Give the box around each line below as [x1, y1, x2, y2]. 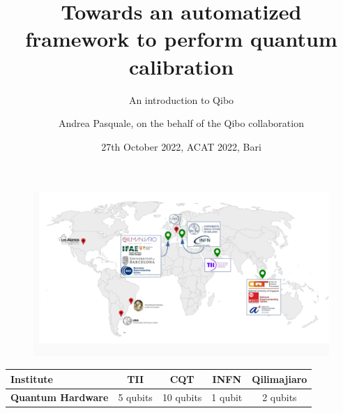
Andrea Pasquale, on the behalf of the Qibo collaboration [59, 116, 304, 130]
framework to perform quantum [25, 24, 337, 53]
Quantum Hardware [10, 389, 109, 404]
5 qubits [118, 389, 153, 404]
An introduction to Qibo [128, 92, 234, 107]
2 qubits [262, 389, 297, 404]
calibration [128, 52, 234, 80]
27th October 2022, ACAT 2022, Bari [101, 139, 261, 153]
